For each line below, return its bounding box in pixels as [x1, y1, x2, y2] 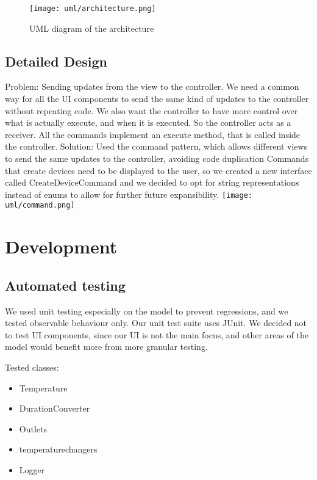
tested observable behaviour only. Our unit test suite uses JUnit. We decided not [5, 316, 307, 329]
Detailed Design [5, 51, 107, 70]
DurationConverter [19, 402, 90, 415]
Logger [19, 464, 45, 476]
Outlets [19, 422, 47, 435]
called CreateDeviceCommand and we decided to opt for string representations [5, 176, 299, 189]
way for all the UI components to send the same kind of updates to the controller [5, 92, 309, 105]
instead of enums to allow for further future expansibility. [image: [5, 187, 253, 200]
